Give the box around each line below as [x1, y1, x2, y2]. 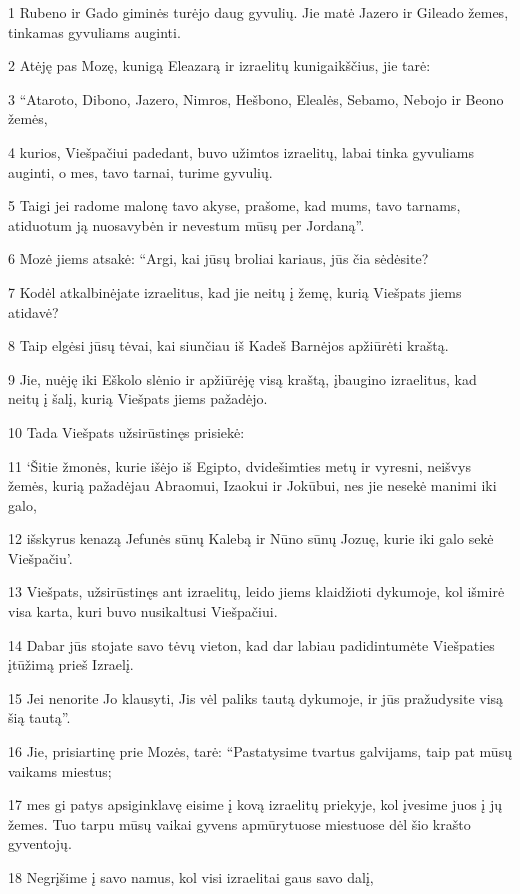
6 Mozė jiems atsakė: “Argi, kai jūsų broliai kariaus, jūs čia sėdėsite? [8, 248, 429, 269]
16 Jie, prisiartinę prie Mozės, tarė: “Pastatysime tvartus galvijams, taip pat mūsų [8, 741, 512, 762]
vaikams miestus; [8, 760, 112, 781]
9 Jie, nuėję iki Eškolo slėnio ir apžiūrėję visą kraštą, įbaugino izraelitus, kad [8, 368, 477, 389]
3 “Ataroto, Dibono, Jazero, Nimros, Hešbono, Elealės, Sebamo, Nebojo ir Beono [8, 88, 504, 109]
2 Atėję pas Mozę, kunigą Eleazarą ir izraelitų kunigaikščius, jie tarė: [8, 55, 431, 76]
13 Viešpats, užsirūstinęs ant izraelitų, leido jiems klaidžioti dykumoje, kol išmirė [8, 581, 505, 602]
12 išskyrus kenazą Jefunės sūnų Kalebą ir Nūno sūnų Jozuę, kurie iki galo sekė [8, 528, 494, 549]
